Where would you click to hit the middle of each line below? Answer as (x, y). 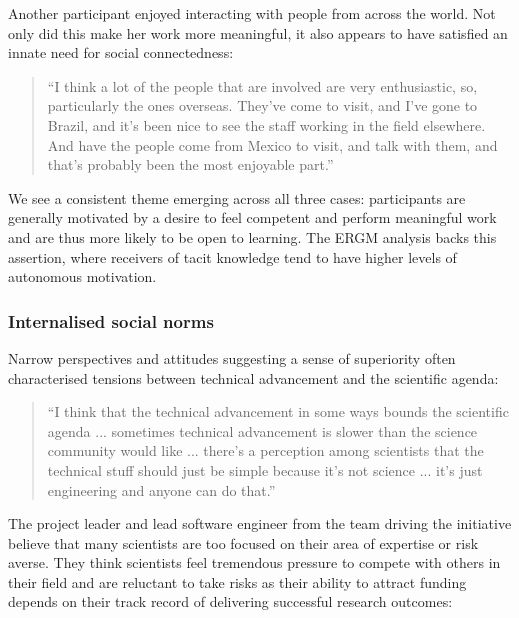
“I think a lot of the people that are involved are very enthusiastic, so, (262, 85)
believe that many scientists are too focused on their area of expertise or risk (243, 542)
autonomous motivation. (82, 276)
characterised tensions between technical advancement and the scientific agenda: (253, 377)
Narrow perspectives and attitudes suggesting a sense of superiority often (232, 357)
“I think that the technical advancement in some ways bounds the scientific (278, 411)
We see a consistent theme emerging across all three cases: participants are (237, 197)
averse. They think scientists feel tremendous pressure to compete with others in (254, 562)
